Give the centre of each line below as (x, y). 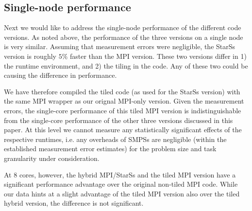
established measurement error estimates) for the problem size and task (110, 149)
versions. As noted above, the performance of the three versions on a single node (124, 37)
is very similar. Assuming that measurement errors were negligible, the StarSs (120, 46)
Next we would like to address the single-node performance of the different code (123, 27)
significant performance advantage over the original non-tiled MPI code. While (121, 184)
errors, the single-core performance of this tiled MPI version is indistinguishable (123, 110)
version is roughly (30, 56)
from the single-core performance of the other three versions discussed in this (118, 120)
